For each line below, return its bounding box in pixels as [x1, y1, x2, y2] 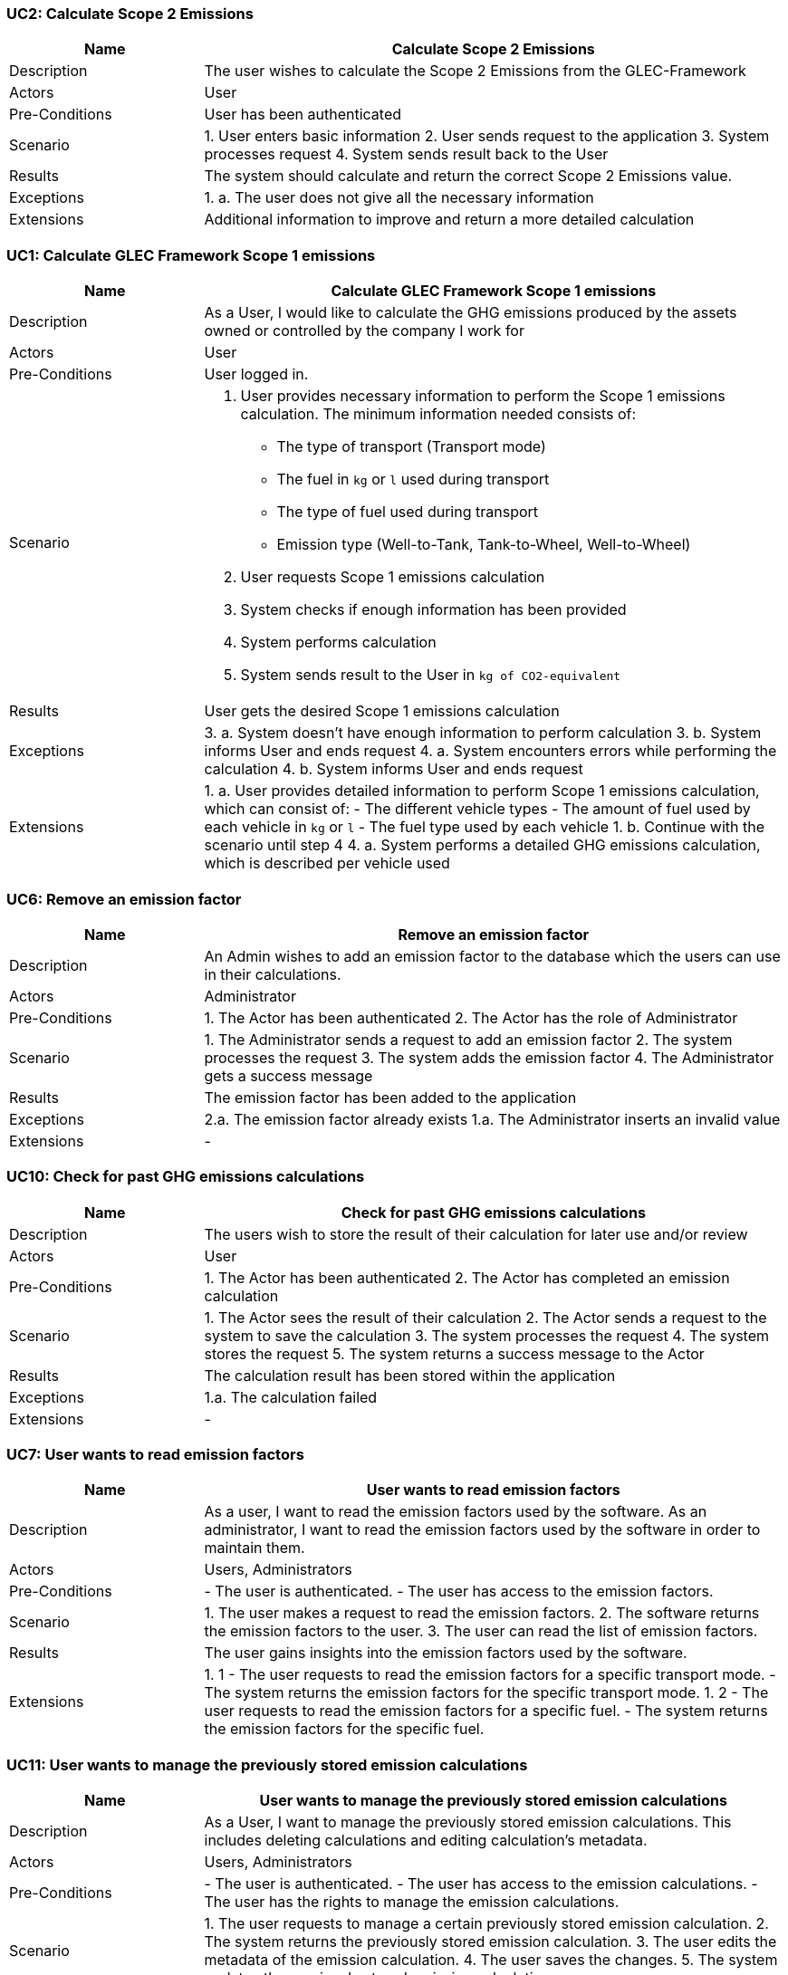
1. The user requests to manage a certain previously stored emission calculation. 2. [204, 1914, 769, 1933]
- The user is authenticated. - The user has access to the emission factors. [204, 1582, 714, 1601]
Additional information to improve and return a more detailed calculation [204, 210, 695, 229]
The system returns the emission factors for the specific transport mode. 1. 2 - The [204, 1683, 769, 1702]
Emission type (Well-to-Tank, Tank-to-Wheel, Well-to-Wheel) [276, 535, 691, 554]
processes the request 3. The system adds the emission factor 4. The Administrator [204, 1048, 774, 1067]
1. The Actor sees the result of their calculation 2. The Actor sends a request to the [204, 1308, 767, 1327]
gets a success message [204, 1066, 373, 1085]
